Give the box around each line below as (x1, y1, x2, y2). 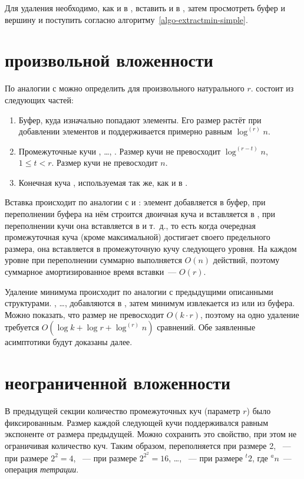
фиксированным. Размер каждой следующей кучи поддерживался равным (5, 416, 269, 428)
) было (246, 405, 271, 417)
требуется (5, 321, 39, 333)
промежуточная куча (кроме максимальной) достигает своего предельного (5, 231, 270, 243)
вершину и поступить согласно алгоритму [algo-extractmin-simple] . (5, 13, 248, 25)
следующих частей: (5, 93, 74, 106)
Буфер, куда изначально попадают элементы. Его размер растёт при (18, 113, 262, 126)
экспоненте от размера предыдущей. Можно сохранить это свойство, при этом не (5, 428, 297, 440)
